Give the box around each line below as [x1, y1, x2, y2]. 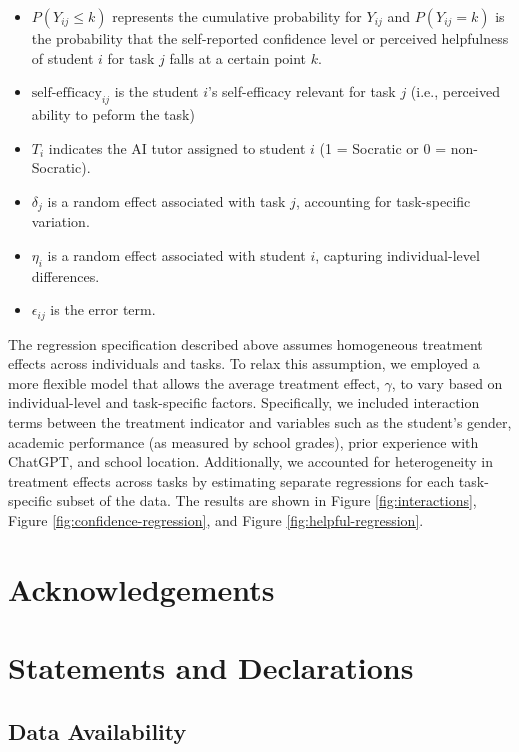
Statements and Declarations [8, 647, 414, 688]
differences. [31, 265, 100, 286]
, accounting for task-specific [295, 190, 471, 211]
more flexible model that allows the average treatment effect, [8, 372, 380, 393]
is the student [114, 81, 199, 102]
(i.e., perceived [410, 81, 500, 102]
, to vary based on [391, 372, 503, 393]
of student [31, 47, 94, 68]
